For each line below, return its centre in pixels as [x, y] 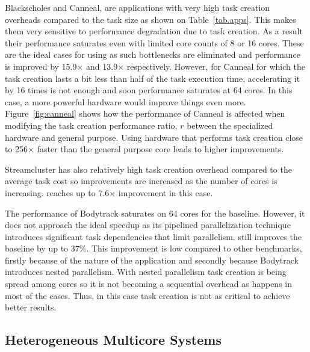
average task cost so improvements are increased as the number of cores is [141, 181]
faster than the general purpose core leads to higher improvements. [160, 149]
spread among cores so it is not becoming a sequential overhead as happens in [149, 284]
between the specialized [230, 125]
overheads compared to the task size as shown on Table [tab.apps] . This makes [150, 19]
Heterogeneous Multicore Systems [113, 340]
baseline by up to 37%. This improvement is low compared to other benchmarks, [153, 248]
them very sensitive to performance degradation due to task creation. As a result [154, 31]
